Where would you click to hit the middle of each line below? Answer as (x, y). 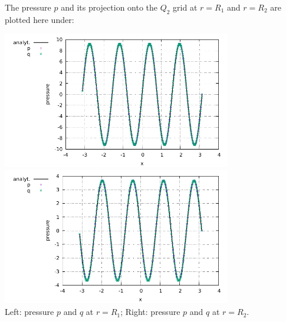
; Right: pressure (150, 312)
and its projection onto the (109, 7)
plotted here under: (40, 19)
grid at (185, 7)
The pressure (28, 7)
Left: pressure (29, 312)
